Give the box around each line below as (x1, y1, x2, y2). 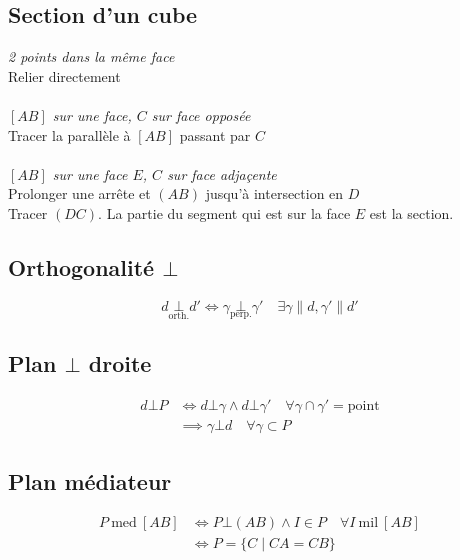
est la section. (369, 202, 454, 223)
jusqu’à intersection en (205, 183, 344, 204)
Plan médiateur (8, 465, 172, 496)
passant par (179, 124, 251, 145)
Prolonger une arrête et (8, 183, 151, 204)
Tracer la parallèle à (8, 124, 131, 145)
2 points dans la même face (8, 46, 175, 67)
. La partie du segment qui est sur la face (98, 202, 351, 223)
